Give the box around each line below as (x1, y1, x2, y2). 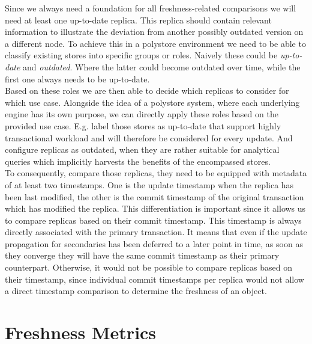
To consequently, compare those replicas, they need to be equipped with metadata (5, 167, 307, 179)
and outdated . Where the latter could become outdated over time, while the (23, 60, 301, 73)
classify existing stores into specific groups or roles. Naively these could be (5, 49, 278, 61)
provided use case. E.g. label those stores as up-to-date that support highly (5, 119, 281, 132)
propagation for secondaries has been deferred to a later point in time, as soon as (5, 237, 303, 250)
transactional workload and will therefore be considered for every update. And (5, 131, 293, 144)
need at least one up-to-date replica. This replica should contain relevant (5, 13, 272, 26)
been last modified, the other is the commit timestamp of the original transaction (5, 190, 304, 203)
